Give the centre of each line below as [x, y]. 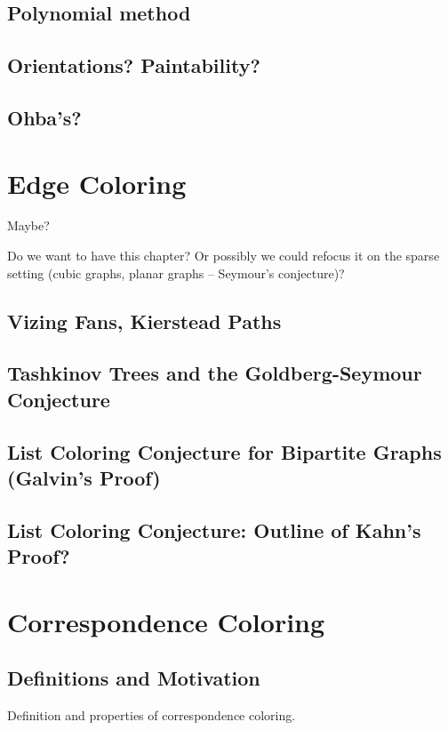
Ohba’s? [44, 117]
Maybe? [28, 225]
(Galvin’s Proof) [84, 477]
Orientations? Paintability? [134, 65]
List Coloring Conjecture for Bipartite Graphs [224, 451]
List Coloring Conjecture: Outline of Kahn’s [214, 529]
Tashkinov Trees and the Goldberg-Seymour [215, 373]
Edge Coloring [97, 183]
